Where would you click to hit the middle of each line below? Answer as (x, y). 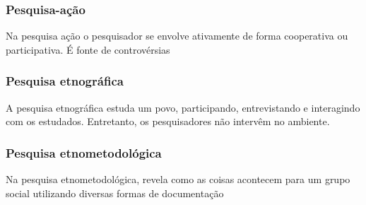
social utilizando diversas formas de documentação (115, 193)
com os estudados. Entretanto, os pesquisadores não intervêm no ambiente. (168, 121)
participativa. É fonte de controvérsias (88, 49)
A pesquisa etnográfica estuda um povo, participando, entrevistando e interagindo (183, 107)
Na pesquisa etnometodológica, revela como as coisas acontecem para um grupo (178, 179)
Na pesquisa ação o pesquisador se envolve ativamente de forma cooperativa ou (177, 36)
